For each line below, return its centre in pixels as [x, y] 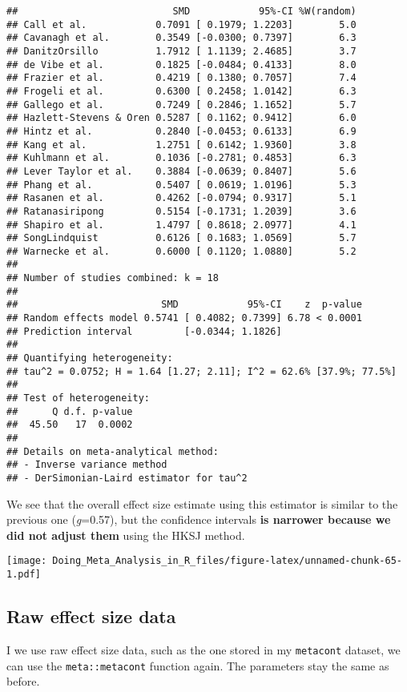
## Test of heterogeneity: [78, 398]
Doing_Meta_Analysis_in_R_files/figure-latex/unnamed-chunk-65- [227, 561]
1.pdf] [24, 575]
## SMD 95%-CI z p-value [184, 305]
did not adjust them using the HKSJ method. [126, 535]
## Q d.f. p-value [70, 411]
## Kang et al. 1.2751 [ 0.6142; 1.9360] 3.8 [181, 145]
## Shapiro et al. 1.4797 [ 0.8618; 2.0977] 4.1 [181, 225]
